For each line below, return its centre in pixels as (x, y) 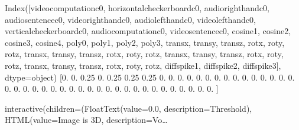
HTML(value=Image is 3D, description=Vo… (86, 120)
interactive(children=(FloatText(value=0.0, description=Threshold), (129, 108)
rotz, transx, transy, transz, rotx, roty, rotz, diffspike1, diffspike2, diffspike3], (143, 65)
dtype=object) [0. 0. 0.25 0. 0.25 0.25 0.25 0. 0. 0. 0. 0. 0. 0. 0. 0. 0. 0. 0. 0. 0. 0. (150, 77)
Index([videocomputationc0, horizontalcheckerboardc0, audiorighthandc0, (137, 8)
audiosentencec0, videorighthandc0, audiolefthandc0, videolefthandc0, (130, 19)
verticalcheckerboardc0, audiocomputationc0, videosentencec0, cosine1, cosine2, (148, 31)
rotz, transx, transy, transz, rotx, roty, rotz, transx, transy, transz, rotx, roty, (144, 54)
